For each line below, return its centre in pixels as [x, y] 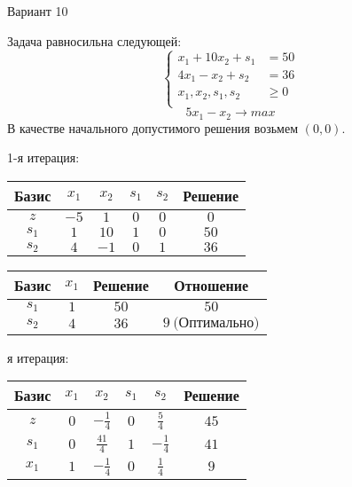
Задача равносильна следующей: [94, 40]
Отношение [211, 285]
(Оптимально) [216, 322]
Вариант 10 [38, 11]
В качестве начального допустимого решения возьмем [153, 127]
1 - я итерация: [43, 157]
